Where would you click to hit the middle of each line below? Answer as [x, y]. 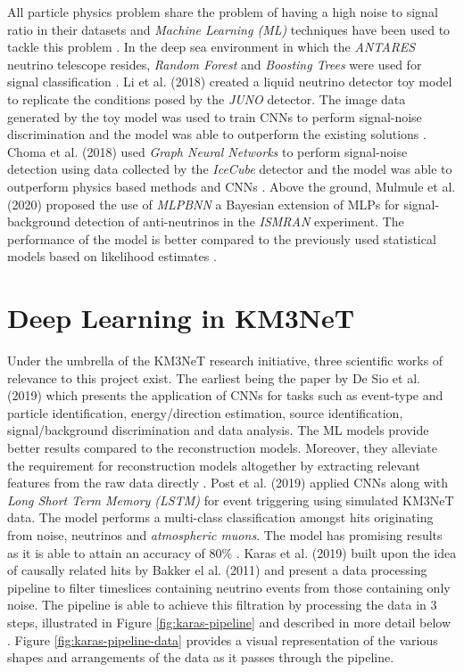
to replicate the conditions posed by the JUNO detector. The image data [207, 98]
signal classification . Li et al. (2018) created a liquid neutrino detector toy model [230, 82]
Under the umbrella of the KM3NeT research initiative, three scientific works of [225, 361]
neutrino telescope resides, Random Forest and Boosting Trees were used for [215, 64]
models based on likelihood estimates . [112, 256]
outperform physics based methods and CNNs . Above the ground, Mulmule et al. [232, 186]
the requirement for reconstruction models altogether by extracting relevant [214, 465]
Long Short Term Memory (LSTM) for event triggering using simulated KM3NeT [231, 500]
